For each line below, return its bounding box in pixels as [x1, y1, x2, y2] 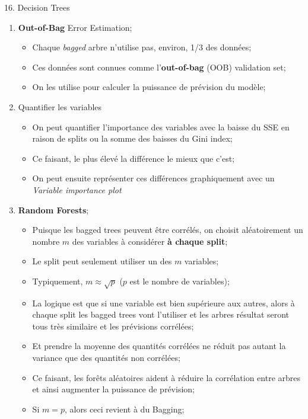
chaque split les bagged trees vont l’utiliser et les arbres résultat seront [32, 308, 290, 321]
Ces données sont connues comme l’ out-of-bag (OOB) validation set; [32, 60, 286, 73]
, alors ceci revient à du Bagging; [64, 402, 185, 415]
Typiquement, [32, 274, 83, 287]
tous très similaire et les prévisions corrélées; [32, 319, 194, 332]
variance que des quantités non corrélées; [32, 351, 180, 364]
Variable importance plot [32, 183, 122, 196]
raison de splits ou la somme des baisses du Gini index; [32, 132, 233, 145]
